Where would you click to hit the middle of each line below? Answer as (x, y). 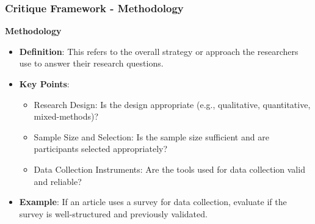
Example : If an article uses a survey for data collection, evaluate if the (153, 202)
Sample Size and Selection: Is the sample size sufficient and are (151, 136)
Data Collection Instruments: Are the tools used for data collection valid (169, 169)
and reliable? (58, 181)
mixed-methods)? (66, 116)
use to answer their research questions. (91, 63)
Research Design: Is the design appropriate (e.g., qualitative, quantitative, (172, 104)
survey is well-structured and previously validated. (113, 213)
